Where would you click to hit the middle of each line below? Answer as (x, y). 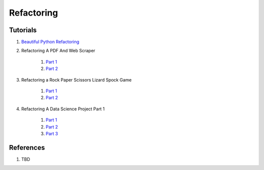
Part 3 (52, 133)
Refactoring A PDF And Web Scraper (58, 51)
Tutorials (23, 30)
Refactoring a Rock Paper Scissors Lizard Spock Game (77, 80)
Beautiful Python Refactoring (50, 42)
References (27, 147)
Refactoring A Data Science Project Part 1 (63, 109)
